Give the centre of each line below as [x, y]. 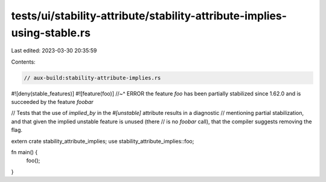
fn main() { [24, 152]
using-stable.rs [51, 33]
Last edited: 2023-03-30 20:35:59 [54, 51]
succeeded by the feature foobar [52, 102]
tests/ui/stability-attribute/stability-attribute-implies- [149, 16]
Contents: [23, 62]
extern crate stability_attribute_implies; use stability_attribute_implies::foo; [103, 141]
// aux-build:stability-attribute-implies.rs [92, 78]
